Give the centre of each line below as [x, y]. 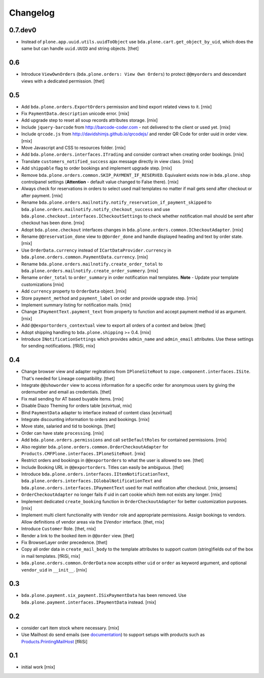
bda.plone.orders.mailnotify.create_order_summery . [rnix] [90, 271]
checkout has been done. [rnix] [53, 223]
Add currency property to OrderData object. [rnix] [74, 291]
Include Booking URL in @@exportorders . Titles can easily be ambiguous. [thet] [102, 467]
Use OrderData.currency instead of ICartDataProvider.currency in [96, 250]
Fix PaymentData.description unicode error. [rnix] [75, 114]
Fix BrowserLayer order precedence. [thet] [64, 542]
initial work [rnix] [38, 667]
